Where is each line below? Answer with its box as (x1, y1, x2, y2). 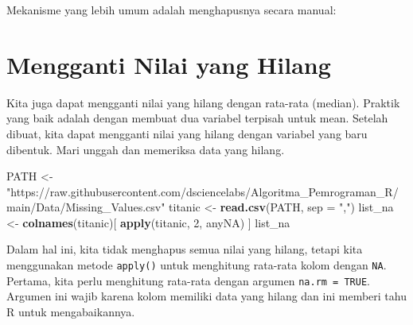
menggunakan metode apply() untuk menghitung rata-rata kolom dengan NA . (6, 257, 387, 273)
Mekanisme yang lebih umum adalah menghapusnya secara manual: (6, 2, 337, 17)
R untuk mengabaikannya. (6, 303, 135, 319)
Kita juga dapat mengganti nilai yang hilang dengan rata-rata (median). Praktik (6, 94, 400, 110)
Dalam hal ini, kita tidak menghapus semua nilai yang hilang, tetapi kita (6, 241, 363, 257)
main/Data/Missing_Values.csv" (6, 199, 166, 215)
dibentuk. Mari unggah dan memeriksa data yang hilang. (6, 141, 285, 157)
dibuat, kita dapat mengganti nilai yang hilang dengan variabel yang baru (6, 125, 368, 141)
